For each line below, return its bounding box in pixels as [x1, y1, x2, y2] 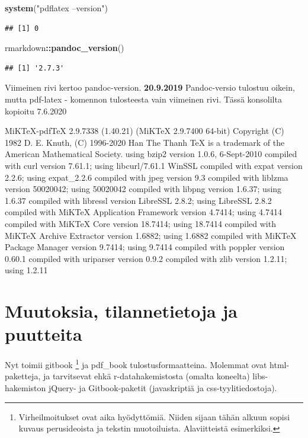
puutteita [5, 322, 82, 346]
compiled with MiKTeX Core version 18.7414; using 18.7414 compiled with [5, 217, 276, 229]
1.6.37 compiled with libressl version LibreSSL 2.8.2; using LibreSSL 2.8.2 [5, 194, 272, 206]
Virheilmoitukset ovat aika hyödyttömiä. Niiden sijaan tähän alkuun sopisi [18, 410, 290, 423]
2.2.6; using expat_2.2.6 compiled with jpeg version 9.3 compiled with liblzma [5, 171, 288, 183]
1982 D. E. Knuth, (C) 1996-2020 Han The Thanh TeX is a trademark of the [5, 136, 285, 148]
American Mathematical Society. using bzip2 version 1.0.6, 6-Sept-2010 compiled [5, 148, 297, 160]
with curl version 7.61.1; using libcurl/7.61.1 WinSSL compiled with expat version [5, 159, 303, 171]
